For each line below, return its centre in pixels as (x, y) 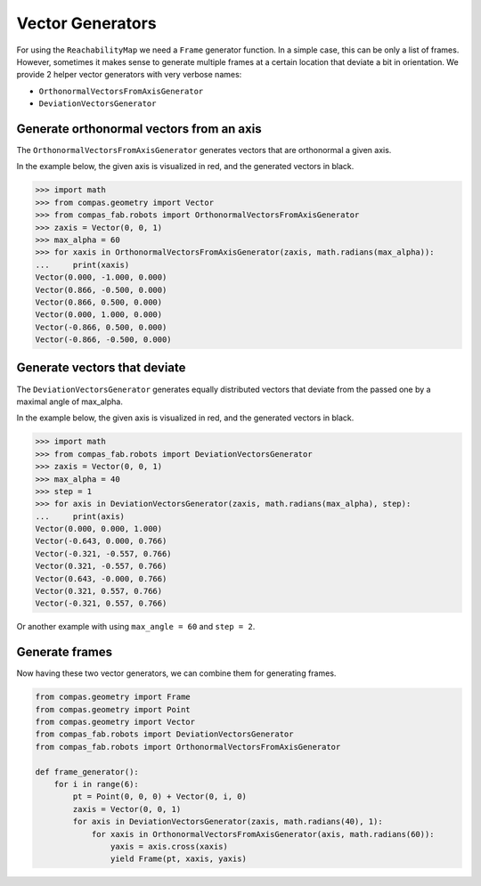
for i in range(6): (97, 784)
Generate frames (65, 652)
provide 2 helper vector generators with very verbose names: (129, 75)
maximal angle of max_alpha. (70, 402)
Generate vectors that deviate (101, 368)
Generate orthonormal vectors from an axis (139, 129)
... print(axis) (80, 516)
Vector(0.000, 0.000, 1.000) (99, 529)
